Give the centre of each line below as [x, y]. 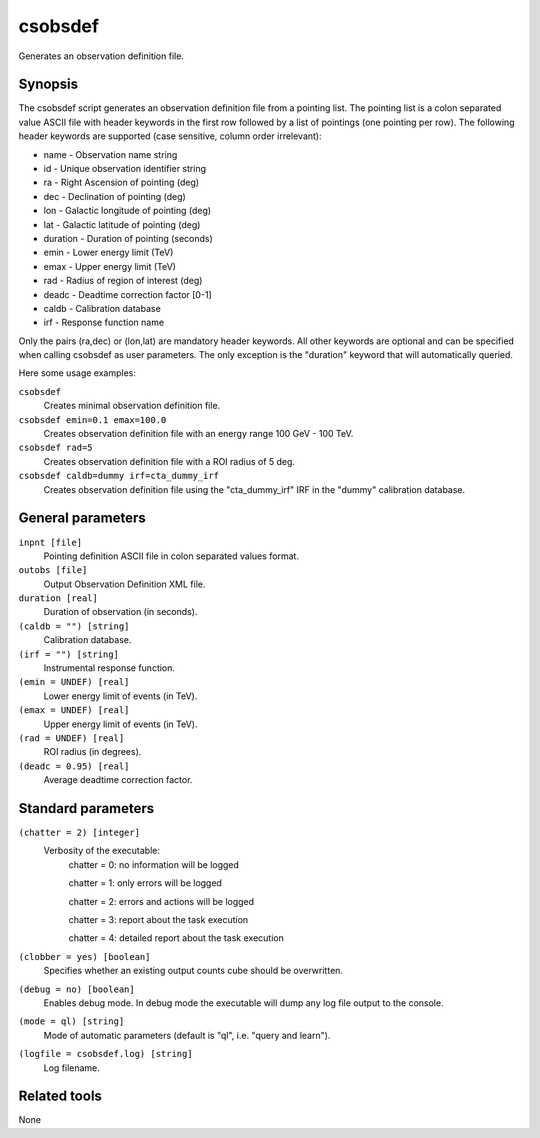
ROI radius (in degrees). [92, 752]
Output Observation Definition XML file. [124, 584]
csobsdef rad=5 [56, 448]
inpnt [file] [50, 542]
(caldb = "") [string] [74, 626]
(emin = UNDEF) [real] [74, 682]
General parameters [82, 518]
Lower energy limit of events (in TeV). [120, 696]
